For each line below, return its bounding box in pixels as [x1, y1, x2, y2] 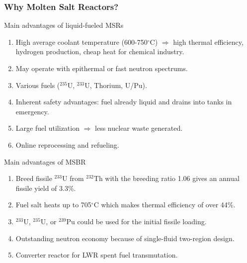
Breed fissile [15, 173, 52, 183]
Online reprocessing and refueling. [15, 139, 119, 150]
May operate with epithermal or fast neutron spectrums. [15, 63, 188, 73]
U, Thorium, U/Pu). [84, 80, 147, 90]
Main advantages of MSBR [4, 156, 86, 167]
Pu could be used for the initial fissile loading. [66, 216, 207, 226]
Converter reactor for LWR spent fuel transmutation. [15, 250, 178, 260]
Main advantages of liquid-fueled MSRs [4, 20, 124, 30]
